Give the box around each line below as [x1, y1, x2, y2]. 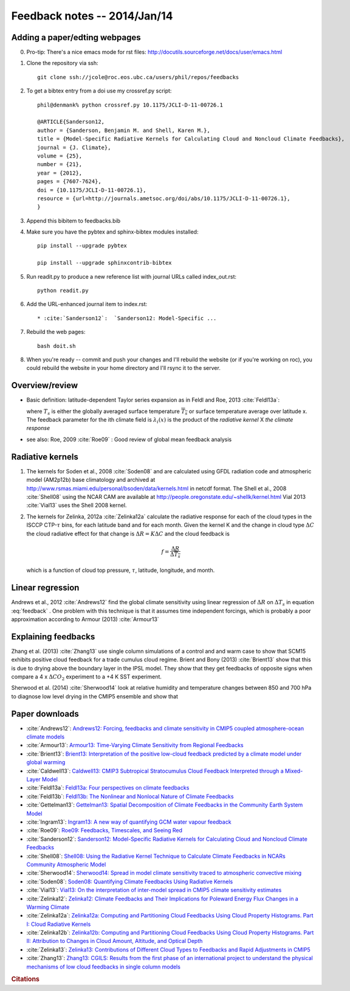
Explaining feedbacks [11, 631, 95, 642]
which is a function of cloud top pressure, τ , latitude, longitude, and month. [26, 566, 215, 574]
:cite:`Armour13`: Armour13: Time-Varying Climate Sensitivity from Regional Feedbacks [26, 742, 244, 749]
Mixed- [284, 767, 303, 774]
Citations [11, 975, 39, 984]
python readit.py [37, 287, 89, 294]
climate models [26, 733, 65, 740]
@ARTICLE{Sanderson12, [37, 119, 105, 125]
